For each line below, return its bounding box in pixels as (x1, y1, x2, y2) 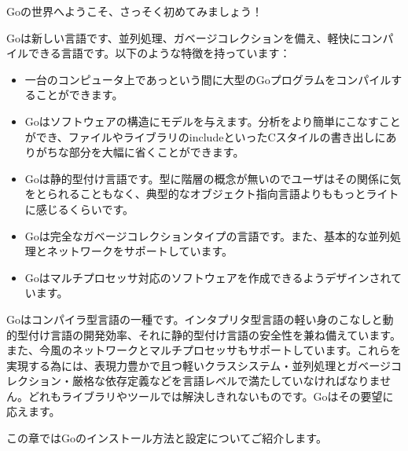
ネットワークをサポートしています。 (46, 243, 233, 259)
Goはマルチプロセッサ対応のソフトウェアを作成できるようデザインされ (24, 269, 391, 285)
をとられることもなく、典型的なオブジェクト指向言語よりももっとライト (24, 185, 399, 202)
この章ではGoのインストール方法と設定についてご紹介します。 (6, 430, 327, 446)
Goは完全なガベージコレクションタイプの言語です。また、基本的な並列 (24, 227, 391, 244)
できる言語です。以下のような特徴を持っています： (28, 45, 291, 61)
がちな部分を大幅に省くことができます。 (35, 144, 244, 160)
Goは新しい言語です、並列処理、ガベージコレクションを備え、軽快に (6, 29, 361, 46)
